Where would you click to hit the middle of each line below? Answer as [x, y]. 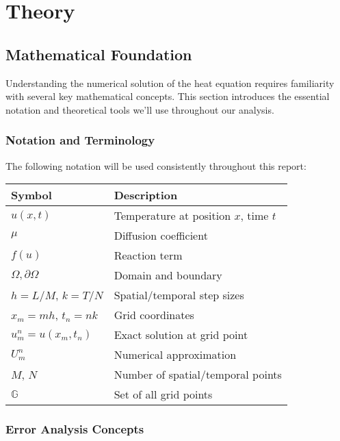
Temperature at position [172, 216]
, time [254, 216]
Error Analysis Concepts [75, 429]
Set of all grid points [163, 394]
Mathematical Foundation [99, 54]
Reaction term [148, 255]
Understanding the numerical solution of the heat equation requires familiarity [170, 83]
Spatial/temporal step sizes [179, 295]
